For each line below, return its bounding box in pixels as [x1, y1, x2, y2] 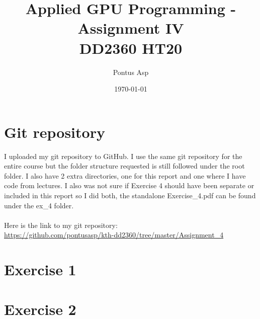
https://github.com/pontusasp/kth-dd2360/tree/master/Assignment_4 [4, 229, 224, 240]
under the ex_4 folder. [4, 200, 74, 210]
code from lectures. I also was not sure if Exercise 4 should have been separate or [4, 180, 254, 191]
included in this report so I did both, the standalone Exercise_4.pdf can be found [4, 190, 256, 200]
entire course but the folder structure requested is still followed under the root [4, 161, 245, 171]
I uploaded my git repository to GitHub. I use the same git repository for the [4, 150, 242, 161]
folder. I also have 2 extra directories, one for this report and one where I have [4, 170, 246, 181]
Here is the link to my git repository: [4, 219, 118, 230]
